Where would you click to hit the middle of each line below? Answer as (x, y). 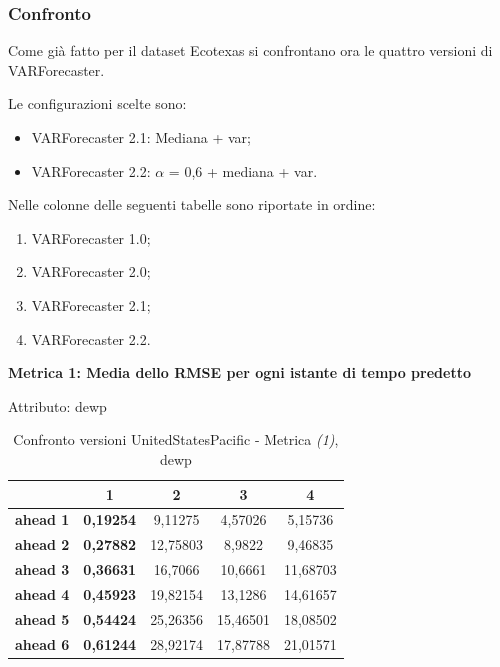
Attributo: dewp (57, 405)
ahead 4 (42, 593)
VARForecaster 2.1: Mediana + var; (141, 137)
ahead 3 (42, 569)
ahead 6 (42, 643)
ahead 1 (42, 519)
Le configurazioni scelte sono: (97, 103)
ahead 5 (42, 618)
